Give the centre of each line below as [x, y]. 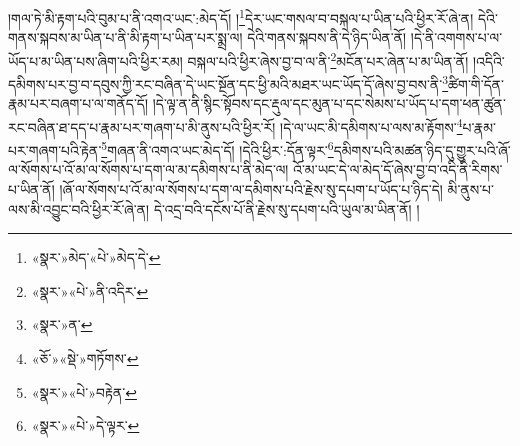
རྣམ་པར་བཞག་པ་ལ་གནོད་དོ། [78, 103]
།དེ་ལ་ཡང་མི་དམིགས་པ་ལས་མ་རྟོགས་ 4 [371, 125]
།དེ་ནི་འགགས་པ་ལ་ [456, 37]
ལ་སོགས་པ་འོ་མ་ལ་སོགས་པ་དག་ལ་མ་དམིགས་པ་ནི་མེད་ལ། [148, 169]
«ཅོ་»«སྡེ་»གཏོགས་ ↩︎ [85, 358]
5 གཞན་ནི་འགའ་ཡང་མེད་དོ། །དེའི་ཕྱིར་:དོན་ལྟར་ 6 [217, 148]
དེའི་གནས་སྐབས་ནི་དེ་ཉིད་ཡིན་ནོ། [327, 37]
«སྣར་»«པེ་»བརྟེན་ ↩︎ [84, 391]
